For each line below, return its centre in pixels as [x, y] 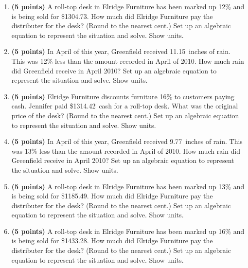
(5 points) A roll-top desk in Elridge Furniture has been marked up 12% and [128, 6]
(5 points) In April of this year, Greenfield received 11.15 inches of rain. [121, 51]
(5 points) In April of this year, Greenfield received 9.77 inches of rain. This [127, 141]
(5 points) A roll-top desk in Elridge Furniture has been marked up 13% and [128, 186]
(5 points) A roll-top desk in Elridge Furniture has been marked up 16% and [128, 231]
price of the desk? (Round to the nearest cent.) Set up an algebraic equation [125, 115]
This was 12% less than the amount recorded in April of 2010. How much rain [128, 61]
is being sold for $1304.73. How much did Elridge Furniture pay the [112, 16]
